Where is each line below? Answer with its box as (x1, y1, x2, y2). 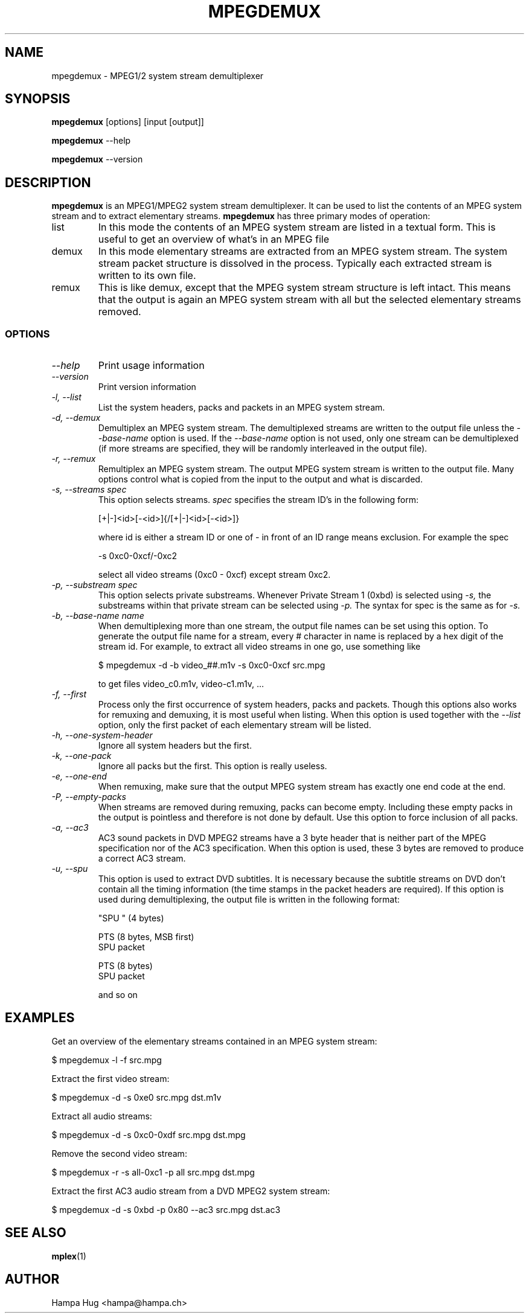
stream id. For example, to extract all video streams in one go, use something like (98, 641, 421, 652)
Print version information (98, 382, 196, 392)
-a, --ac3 (51, 822, 89, 833)
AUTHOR (5, 1272, 60, 1287)
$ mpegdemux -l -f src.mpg (51, 1054, 162, 1065)
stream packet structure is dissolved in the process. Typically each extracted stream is (98, 257, 492, 270)
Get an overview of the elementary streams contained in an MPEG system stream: (51, 1035, 377, 1046)
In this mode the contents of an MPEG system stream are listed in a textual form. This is (98, 221, 496, 234)
